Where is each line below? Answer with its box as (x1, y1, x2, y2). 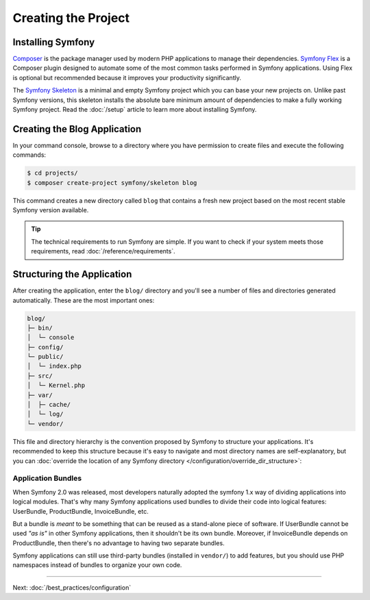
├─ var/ (27, 391, 53, 399)
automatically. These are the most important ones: (12, 296, 155, 304)
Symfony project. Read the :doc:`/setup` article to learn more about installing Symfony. (12, 105, 257, 114)
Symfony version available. (12, 206, 89, 214)
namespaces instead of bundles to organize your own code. (12, 561, 182, 569)
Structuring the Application (12, 268, 132, 280)
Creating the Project (12, 10, 130, 25)
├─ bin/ (27, 324, 53, 332)
